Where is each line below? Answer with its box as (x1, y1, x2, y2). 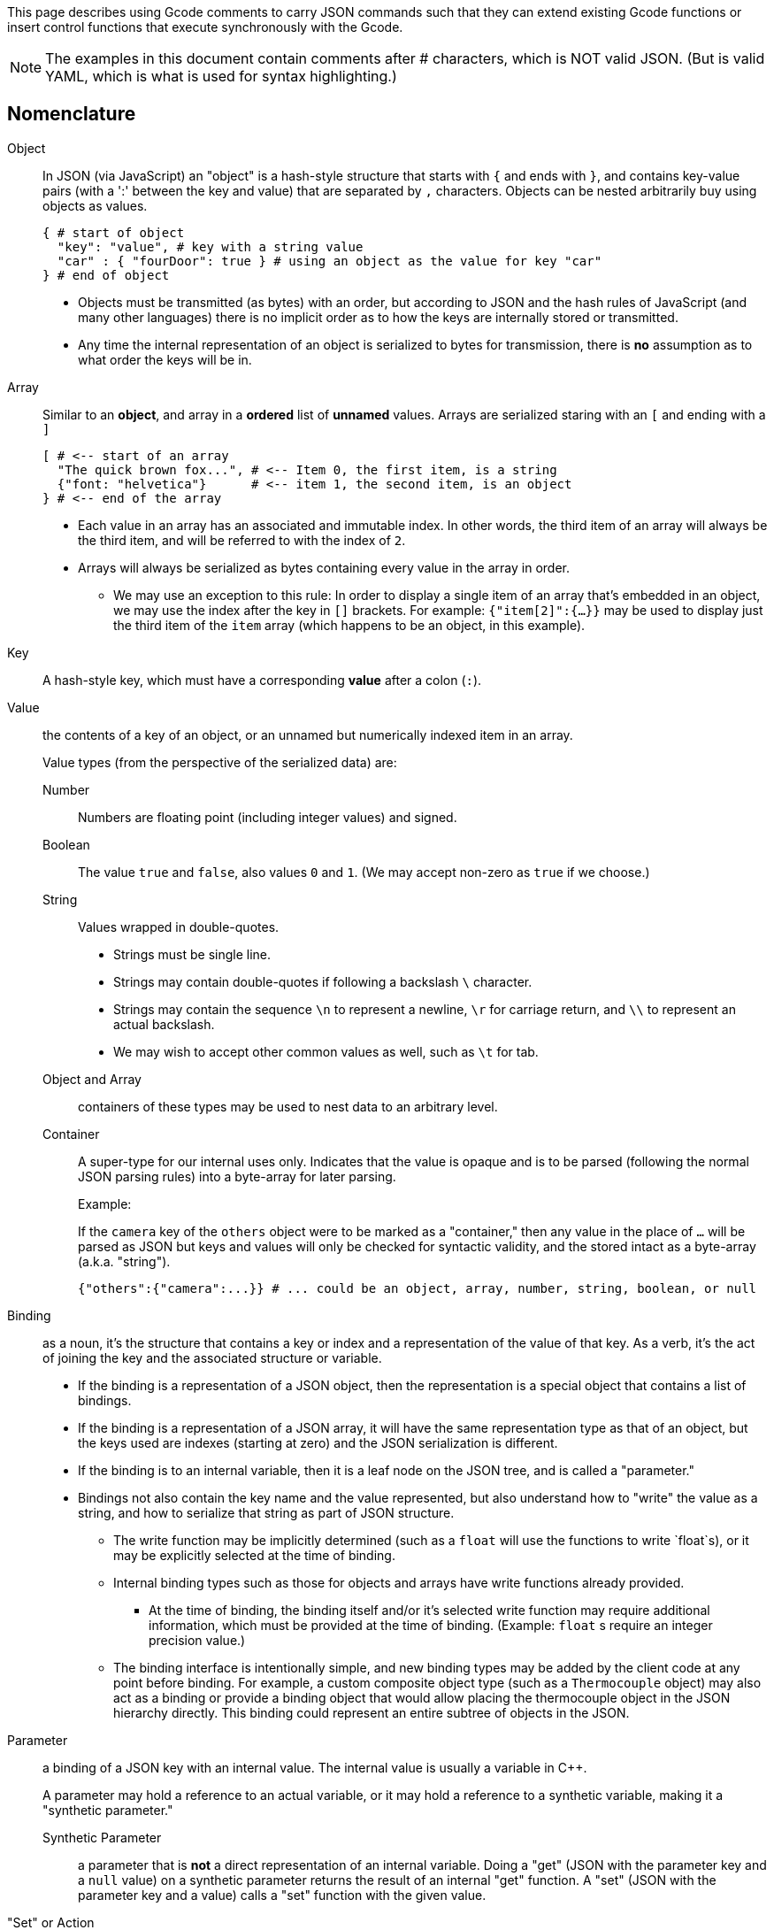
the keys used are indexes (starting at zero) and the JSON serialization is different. (78, 1434, 558, 1450)
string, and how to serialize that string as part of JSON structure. (78, 1504, 455, 1520)
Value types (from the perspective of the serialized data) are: (42, 754, 397, 770)
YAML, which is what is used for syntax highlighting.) (45, 67, 397, 85)
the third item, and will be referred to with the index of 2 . (78, 532, 406, 548)
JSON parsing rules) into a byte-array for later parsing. (78, 1168, 396, 1184)
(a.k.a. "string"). (78, 1253, 171, 1269)
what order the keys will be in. (78, 351, 252, 367)
